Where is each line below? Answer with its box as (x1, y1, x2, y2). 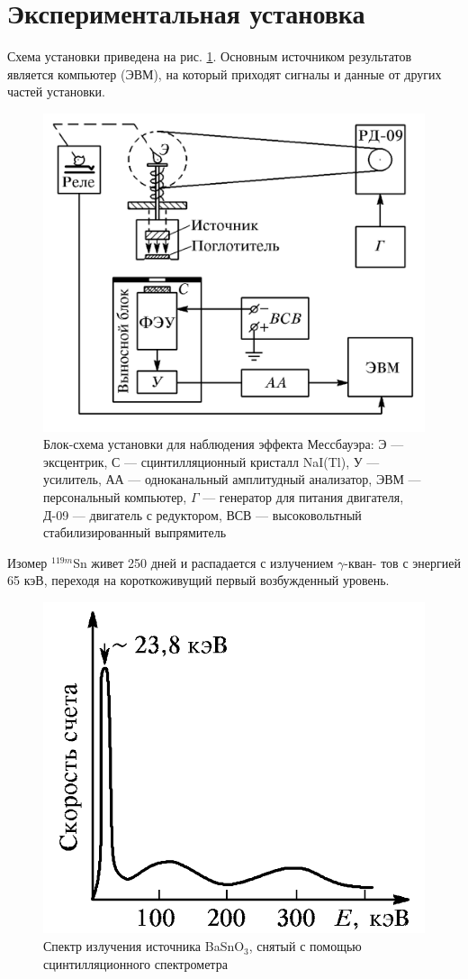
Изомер (7, 553, 48, 572)
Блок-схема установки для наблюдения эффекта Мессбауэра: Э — (43, 435, 404, 453)
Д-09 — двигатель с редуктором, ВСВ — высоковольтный (43, 505, 362, 524)
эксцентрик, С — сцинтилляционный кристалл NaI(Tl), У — (43, 452, 380, 471)
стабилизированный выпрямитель (43, 523, 227, 542)
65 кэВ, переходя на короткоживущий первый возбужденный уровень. (7, 571, 390, 590)
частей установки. (7, 82, 105, 101)
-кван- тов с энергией (344, 553, 461, 572)
